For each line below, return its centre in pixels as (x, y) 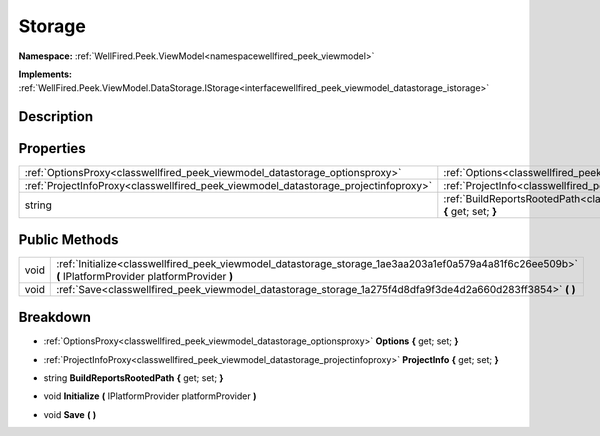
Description (56, 116)
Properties (52, 148)
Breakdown (55, 317)
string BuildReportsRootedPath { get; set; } (133, 378)
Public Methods (68, 239)
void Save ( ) (70, 414)
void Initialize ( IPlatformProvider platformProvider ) (150, 396)
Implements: (45, 74)
